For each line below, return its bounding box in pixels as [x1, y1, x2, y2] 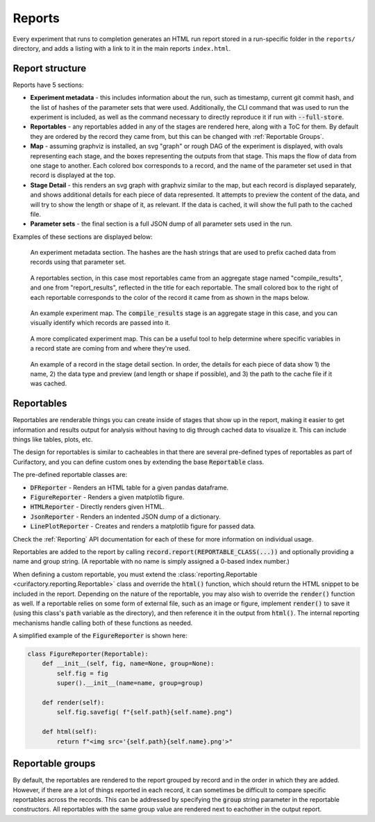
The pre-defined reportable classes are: [12, 471, 128, 479]
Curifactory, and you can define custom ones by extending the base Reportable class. [12, 458, 265, 466]
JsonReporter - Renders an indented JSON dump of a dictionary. [30, 512, 222, 521]
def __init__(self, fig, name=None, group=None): [42, 660, 215, 668]
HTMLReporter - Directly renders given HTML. [30, 503, 165, 511]
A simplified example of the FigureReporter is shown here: [12, 632, 187, 640]
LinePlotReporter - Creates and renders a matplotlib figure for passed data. [30, 522, 256, 530]
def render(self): [42, 698, 105, 707]
